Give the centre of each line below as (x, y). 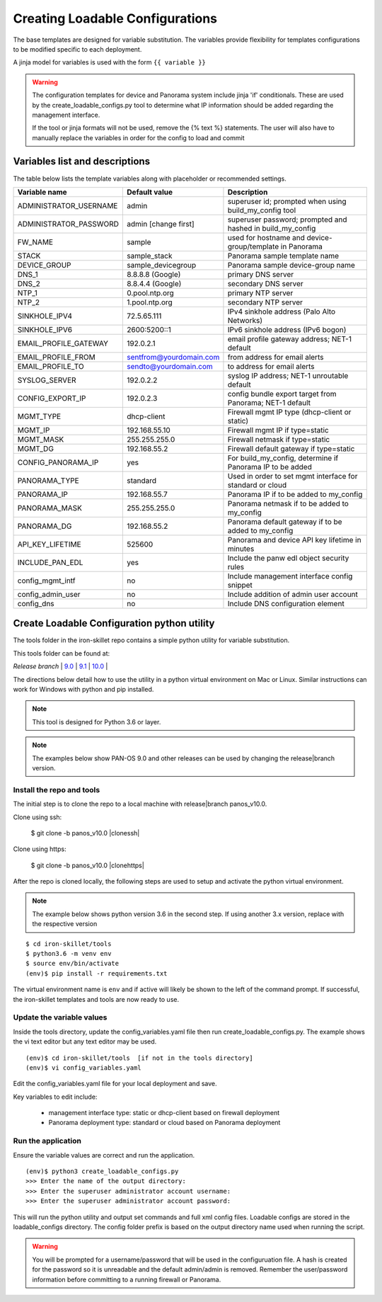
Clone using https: (40, 849)
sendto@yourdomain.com (170, 366)
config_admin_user (49, 594)
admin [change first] (161, 224)
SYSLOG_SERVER (47, 380)
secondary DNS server (265, 283)
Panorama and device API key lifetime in (294, 539)
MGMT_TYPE (39, 416)
